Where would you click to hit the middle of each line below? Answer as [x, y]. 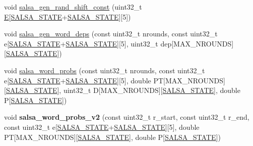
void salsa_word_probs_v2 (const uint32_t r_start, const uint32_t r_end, [127, 117]
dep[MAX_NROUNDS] [197, 43]
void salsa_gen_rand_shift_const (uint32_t [73, 7]
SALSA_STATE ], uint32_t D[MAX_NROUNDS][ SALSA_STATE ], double [123, 90]
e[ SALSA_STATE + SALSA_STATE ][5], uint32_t [81, 43]
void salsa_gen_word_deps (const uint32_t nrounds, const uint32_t [111, 34]
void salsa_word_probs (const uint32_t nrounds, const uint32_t [105, 70]
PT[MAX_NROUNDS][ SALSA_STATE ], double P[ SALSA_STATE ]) [112, 137]
